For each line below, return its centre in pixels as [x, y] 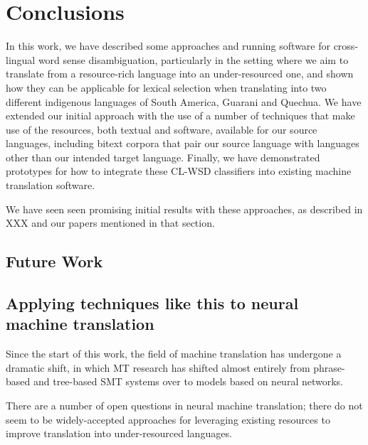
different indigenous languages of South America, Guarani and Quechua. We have [184, 101]
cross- [346, 46]
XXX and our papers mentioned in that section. [110, 223]
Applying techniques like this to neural [152, 303]
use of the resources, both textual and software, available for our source [162, 129]
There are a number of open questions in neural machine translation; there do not [184, 405]
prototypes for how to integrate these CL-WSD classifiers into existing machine [179, 171]
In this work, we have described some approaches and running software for [168, 46]
